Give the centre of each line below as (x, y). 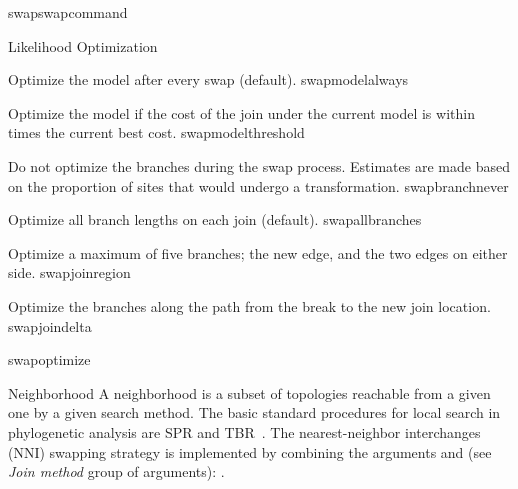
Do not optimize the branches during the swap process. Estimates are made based (259, 165)
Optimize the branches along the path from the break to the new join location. (249, 305)
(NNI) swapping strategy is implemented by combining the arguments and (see (250, 451)
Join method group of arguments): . (116, 471)
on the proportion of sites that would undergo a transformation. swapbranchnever (258, 185)
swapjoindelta (50, 325)
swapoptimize (49, 359)
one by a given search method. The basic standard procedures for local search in (254, 412)
